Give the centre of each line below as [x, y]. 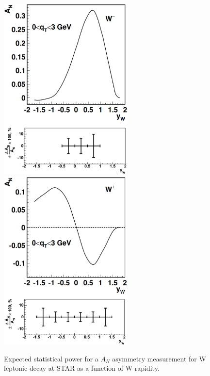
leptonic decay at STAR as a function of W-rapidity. [82, 368]
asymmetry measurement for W [159, 358]
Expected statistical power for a [51, 358]
